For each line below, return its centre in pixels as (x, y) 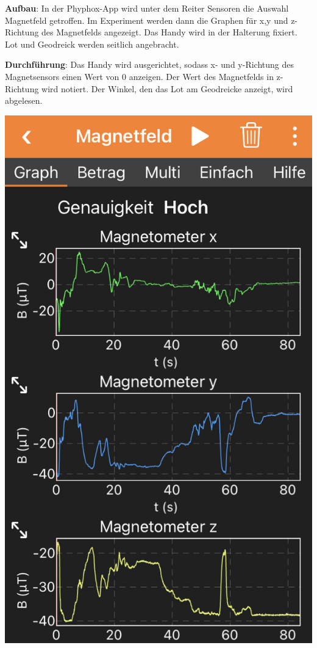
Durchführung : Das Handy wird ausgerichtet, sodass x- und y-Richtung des (149, 64)
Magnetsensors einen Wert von (62, 76)
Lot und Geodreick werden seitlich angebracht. (92, 44)
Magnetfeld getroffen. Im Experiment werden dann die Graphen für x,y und (147, 20)
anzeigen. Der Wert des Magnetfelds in (201, 76)
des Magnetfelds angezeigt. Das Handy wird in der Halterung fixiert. (169, 32)
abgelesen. (24, 100)
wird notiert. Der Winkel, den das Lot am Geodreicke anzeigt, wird (167, 88)
